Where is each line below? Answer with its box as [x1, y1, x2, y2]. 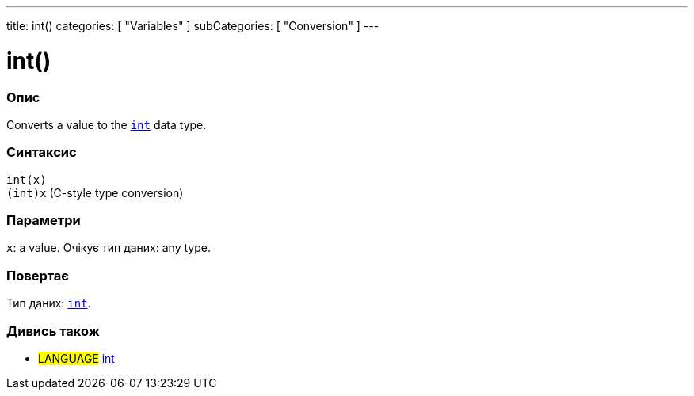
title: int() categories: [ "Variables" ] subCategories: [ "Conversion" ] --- [6, 19, 379, 32]
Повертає [6, 267, 69, 284]
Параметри [6, 212, 81, 228]
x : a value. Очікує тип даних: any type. [6, 241, 211, 255]
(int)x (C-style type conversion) [6, 185, 184, 200]
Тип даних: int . [6, 296, 91, 310]
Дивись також [6, 322, 100, 339]
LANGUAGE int [38, 351, 115, 365]
